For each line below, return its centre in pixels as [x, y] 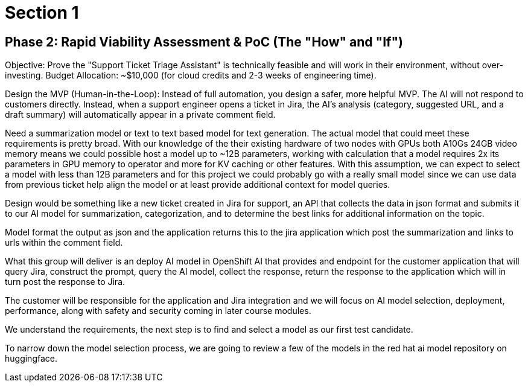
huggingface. [31, 359]
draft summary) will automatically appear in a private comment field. [140, 115]
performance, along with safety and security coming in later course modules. [158, 311]
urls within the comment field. [64, 243]
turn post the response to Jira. [65, 282]
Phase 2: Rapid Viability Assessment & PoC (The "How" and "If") [204, 42]
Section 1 [42, 13]
